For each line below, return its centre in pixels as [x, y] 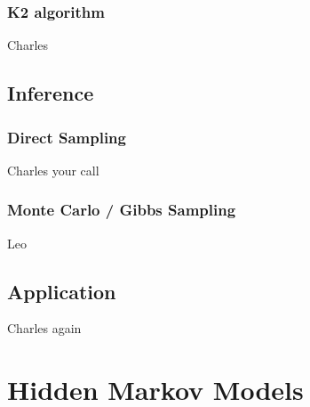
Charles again [44, 328]
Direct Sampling [67, 137]
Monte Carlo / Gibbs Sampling [122, 210]
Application [62, 291]
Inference [51, 93]
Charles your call [53, 170]
